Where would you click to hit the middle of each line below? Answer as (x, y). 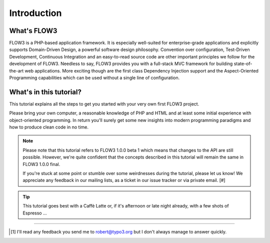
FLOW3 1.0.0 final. (41, 164)
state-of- (243, 64)
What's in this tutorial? (45, 92)
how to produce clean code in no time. (49, 127)
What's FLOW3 (33, 31)
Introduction (35, 13)
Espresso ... (35, 213)
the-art (16, 70)
